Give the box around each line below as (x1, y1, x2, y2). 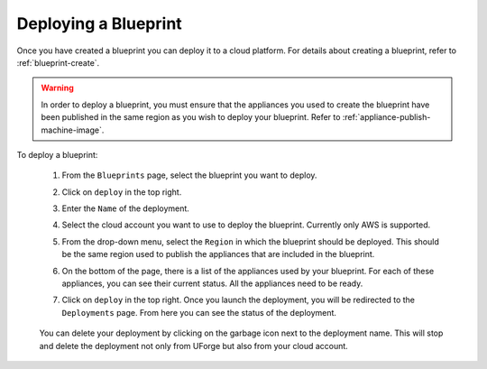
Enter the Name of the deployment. (61, 203, 189, 214)
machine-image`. (41, 125, 105, 135)
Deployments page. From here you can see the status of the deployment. (61, 307, 337, 318)
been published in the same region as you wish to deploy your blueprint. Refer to (41, 112, 341, 123)
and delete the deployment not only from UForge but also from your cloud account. (39, 340, 349, 351)
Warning (41, 82, 74, 94)
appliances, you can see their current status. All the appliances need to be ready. (61, 278, 363, 289)
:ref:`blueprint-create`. (16, 57, 100, 68)
